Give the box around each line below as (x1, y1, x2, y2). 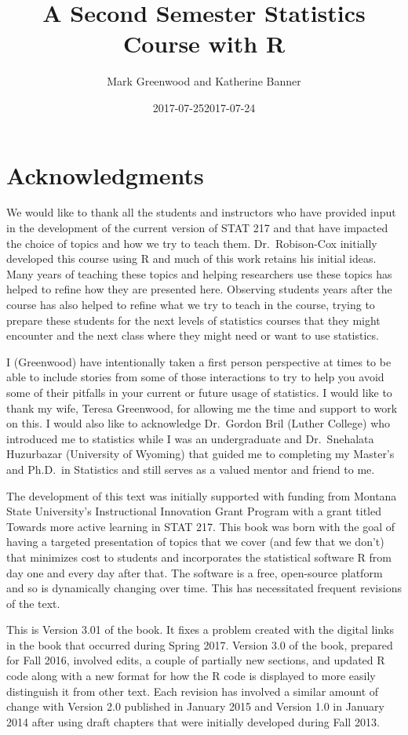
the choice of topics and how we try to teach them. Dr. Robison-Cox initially (6, 235, 377, 251)
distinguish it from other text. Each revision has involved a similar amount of (6, 682, 379, 699)
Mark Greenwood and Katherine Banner (107, 73, 301, 89)
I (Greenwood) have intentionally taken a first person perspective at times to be (6, 353, 392, 369)
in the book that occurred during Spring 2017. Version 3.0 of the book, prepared (6, 636, 393, 653)
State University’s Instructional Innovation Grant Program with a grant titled (6, 503, 381, 519)
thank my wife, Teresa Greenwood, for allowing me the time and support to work (6, 399, 398, 416)
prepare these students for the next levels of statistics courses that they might (6, 311, 381, 328)
